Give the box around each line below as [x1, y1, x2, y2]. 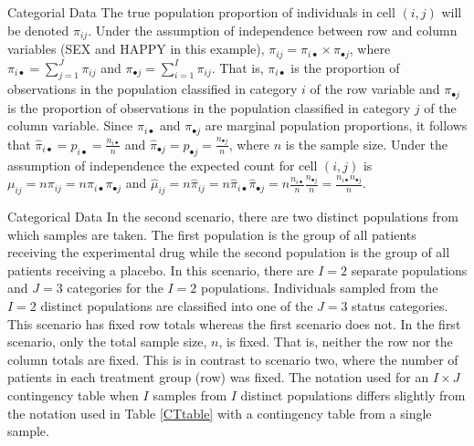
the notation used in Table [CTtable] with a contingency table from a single [7, 403, 432, 422]
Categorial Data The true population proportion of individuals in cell [7, 3, 395, 21]
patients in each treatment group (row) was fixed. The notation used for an [7, 368, 429, 387]
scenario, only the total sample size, [7, 332, 207, 351]
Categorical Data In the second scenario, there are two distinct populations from [7, 206, 458, 225]
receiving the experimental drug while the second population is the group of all [7, 243, 450, 262]
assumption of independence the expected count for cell [7, 155, 318, 174]
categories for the [67, 278, 163, 297]
